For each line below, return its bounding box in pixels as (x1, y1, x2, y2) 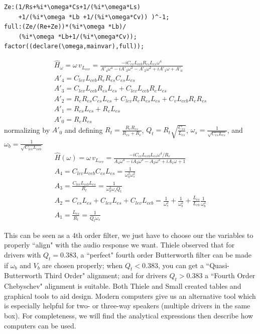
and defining (64, 124, 103, 135)
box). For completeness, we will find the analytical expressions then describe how (4, 310, 253, 320)
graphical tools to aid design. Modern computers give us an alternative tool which (4, 290, 256, 301)
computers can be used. (4, 320, 76, 330)
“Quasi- (206, 260, 229, 270)
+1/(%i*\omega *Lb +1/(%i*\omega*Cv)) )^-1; (18, 13, 170, 21)
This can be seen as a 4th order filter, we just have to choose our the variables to (4, 229, 253, 240)
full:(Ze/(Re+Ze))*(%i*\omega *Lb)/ (4, 23, 126, 31)
